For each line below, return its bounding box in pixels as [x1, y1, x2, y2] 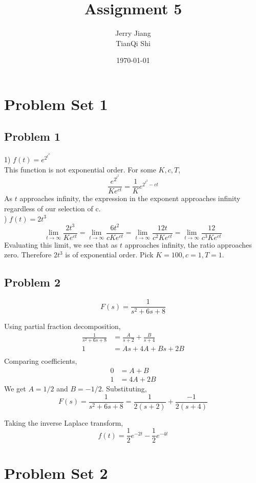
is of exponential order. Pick [65, 249, 154, 260]
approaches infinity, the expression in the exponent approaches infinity [19, 193, 241, 204]
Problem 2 [4, 274, 60, 290]
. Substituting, [101, 383, 147, 394]
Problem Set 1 [4, 93, 108, 114]
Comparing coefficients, [4, 356, 77, 366]
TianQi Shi [116, 37, 151, 48]
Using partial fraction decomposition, [4, 321, 121, 332]
